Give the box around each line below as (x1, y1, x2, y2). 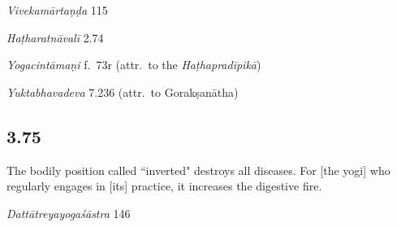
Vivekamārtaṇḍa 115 (6, 2, 108, 18)
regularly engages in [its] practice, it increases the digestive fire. (6, 177, 322, 194)
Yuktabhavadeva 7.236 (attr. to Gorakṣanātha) (6, 83, 239, 100)
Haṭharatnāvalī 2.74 (6, 28, 104, 46)
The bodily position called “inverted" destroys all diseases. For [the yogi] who (6, 161, 391, 178)
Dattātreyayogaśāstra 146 (6, 204, 131, 221)
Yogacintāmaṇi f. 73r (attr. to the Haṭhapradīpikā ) (6, 56, 261, 73)
